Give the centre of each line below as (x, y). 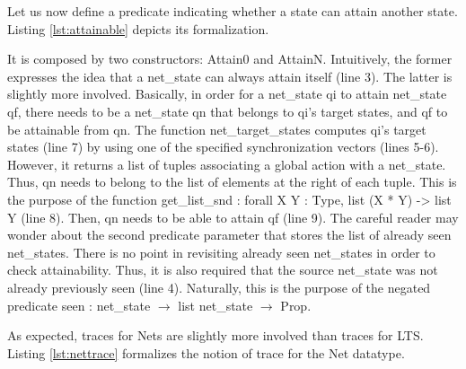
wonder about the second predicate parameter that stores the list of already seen (229, 235)
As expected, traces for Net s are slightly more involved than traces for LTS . (215, 335)
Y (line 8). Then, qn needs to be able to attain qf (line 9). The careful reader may (233, 217)
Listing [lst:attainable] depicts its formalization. (138, 28)
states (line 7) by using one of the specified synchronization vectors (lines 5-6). (223, 147)
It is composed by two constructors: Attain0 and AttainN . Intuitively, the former (230, 59)
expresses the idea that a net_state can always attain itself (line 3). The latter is (230, 76)
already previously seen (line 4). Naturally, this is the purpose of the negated (219, 287)
